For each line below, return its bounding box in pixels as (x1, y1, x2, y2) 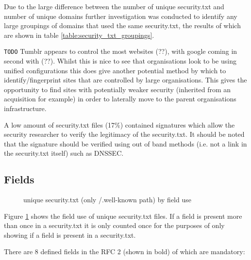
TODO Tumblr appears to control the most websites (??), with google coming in (4, 46, 237, 56)
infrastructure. (4, 103, 47, 113)
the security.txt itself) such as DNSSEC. (4, 148, 124, 158)
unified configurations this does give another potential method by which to (4, 65, 226, 75)
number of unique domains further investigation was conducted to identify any (4, 11, 237, 21)
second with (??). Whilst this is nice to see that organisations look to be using (4, 56, 236, 66)
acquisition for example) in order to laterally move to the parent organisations (4, 94, 236, 104)
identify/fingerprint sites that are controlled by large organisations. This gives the (4, 75, 247, 85)
